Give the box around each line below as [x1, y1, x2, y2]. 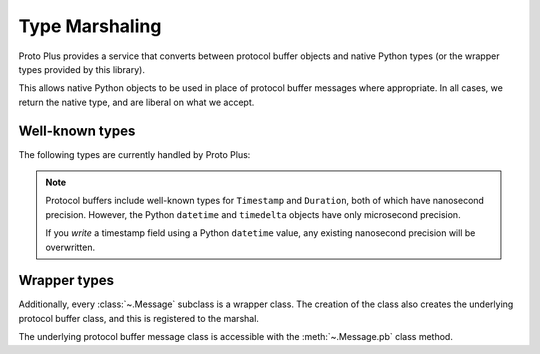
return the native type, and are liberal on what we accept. [18, 96, 255, 108]
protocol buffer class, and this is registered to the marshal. [18, 312, 260, 324]
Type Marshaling [18, 15, 162, 37]
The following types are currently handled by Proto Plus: [18, 148, 251, 160]
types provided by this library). [18, 63, 145, 75]
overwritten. [45, 241, 96, 253]
